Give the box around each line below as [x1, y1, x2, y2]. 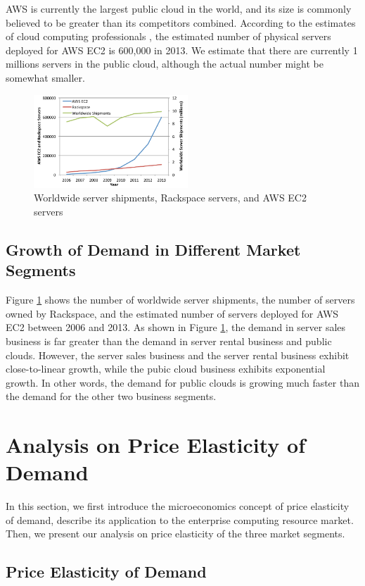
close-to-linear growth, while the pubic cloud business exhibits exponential [6, 361, 326, 376]
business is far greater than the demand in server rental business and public [6, 334, 332, 348]
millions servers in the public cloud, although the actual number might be [6, 56, 324, 71]
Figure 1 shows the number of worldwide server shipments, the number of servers [6, 292, 355, 307]
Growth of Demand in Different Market [6, 239, 301, 261]
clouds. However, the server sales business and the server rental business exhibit [6, 347, 350, 362]
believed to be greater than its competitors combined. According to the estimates [6, 15, 356, 30]
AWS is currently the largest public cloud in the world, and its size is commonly [6, 1, 352, 15]
